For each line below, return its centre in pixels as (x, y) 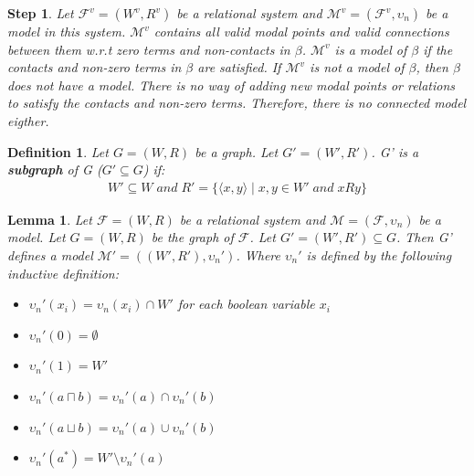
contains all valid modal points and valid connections (301, 31)
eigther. (28, 120)
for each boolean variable (246, 304)
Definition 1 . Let (58, 151)
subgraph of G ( (55, 169)
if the (438, 49)
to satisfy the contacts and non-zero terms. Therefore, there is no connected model (237, 103)
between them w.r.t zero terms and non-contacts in (149, 49)
